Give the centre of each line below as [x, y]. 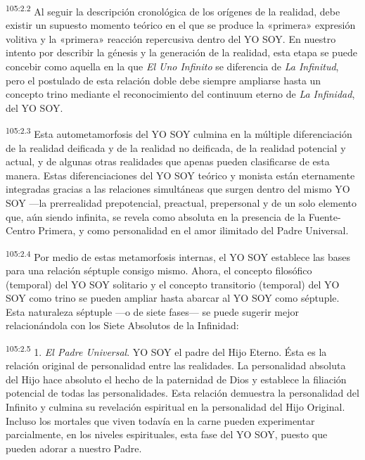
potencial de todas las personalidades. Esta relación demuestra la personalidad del [182, 393]
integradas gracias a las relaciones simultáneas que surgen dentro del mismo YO [178, 189]
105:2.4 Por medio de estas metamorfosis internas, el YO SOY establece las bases [178, 255]
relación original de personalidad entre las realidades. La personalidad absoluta [176, 365]
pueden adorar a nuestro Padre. [74, 448]
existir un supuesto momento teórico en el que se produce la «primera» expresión [181, 25]
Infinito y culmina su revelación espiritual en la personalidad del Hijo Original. [175, 407]
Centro [20, 230]
